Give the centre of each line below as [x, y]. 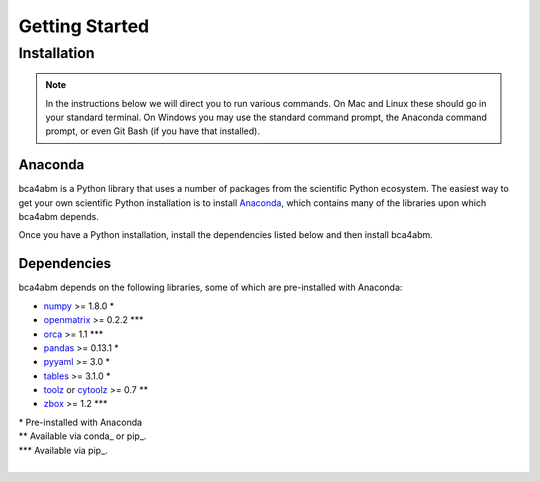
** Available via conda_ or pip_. [82, 436]
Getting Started [84, 26]
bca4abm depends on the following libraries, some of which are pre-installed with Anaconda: [210, 287]
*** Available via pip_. [63, 450]
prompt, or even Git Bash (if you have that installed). [152, 131]
